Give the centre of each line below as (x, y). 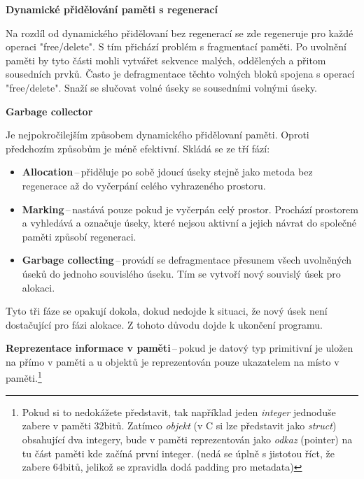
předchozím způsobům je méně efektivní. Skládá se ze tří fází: (138, 148)
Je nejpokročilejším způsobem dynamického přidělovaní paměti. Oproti (157, 135)
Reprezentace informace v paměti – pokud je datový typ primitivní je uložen (180, 348)
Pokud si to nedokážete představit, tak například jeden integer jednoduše (179, 412)
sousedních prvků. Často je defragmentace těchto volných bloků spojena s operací (180, 74)
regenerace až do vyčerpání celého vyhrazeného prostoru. (144, 185)
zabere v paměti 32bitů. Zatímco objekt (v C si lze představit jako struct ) (179, 426)
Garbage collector (49, 111)
